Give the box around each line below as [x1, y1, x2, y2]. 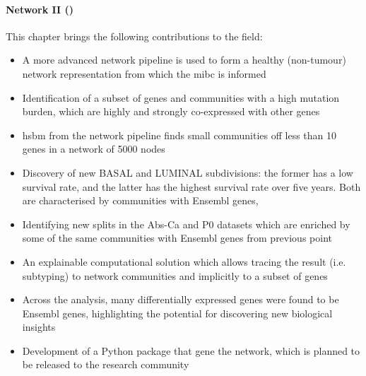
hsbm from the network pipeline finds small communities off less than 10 [22, 127, 337, 142]
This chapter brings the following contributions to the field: [6, 28, 263, 43]
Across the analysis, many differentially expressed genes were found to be [22, 292, 339, 307]
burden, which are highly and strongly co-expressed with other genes [22, 104, 320, 119]
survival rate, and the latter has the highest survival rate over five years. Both [22, 179, 361, 194]
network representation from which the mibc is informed [22, 66, 266, 81]
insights [22, 319, 56, 334]
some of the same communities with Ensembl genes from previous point [22, 230, 332, 245]
